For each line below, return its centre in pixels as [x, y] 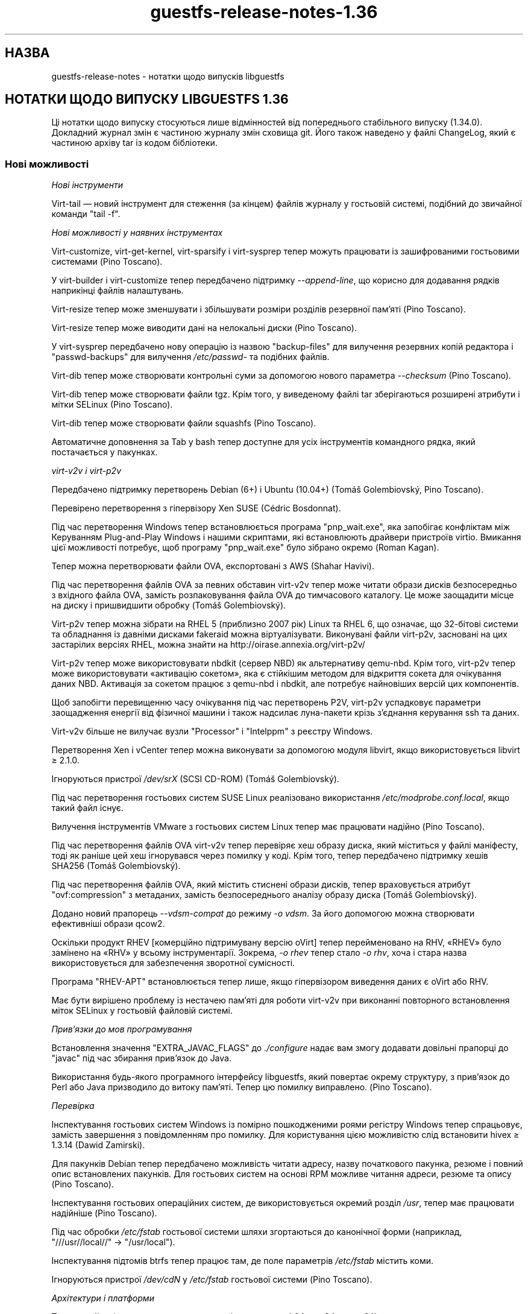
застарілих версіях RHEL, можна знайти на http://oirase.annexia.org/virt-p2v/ [208, 645]
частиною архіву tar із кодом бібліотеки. [134, 143]
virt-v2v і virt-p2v [86, 471]
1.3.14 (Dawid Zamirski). [98, 1145]
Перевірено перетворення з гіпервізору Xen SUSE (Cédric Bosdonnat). [196, 508]
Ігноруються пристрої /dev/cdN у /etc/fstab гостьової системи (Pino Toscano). [212, 1280]
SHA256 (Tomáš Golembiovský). [116, 866]
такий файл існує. [87, 808]
